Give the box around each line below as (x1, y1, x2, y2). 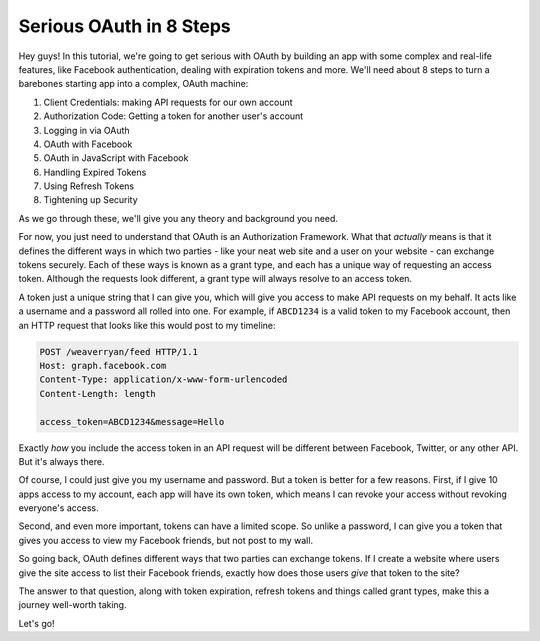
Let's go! (18, 617, 55, 629)
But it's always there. (18, 455, 105, 467)
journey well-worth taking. (18, 599, 127, 611)
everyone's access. (18, 502, 99, 514)
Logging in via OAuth (43, 124, 130, 136)
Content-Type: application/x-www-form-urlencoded (39, 374, 288, 385)
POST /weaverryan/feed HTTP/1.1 (39, 346, 199, 357)
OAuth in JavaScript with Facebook (43, 152, 189, 164)
